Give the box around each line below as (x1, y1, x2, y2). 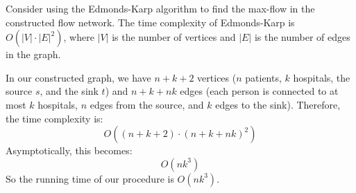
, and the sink (40, 84, 99, 98)
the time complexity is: (6, 111, 103, 125)
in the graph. (6, 47, 61, 62)
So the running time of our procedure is (6, 171, 174, 185)
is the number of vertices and (112, 30, 236, 44)
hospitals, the (293, 70, 350, 84)
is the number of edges (254, 30, 350, 44)
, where (63, 30, 94, 44)
